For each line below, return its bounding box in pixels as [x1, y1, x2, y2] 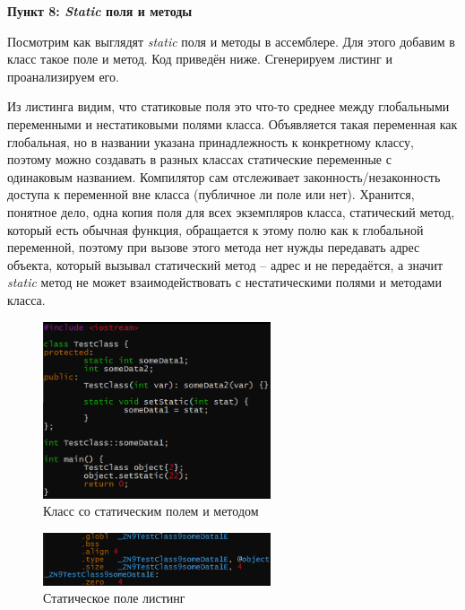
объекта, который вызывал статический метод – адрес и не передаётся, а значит [7, 255, 443, 274]
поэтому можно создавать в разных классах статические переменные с [7, 150, 392, 169]
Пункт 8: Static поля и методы [7, 2, 193, 20]
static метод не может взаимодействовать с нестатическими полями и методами [7, 273, 442, 292]
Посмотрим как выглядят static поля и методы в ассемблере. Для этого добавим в [7, 31, 455, 50]
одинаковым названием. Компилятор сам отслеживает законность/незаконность [7, 167, 441, 186]
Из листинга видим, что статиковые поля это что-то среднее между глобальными [7, 97, 450, 116]
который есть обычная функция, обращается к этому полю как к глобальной [7, 220, 424, 239]
